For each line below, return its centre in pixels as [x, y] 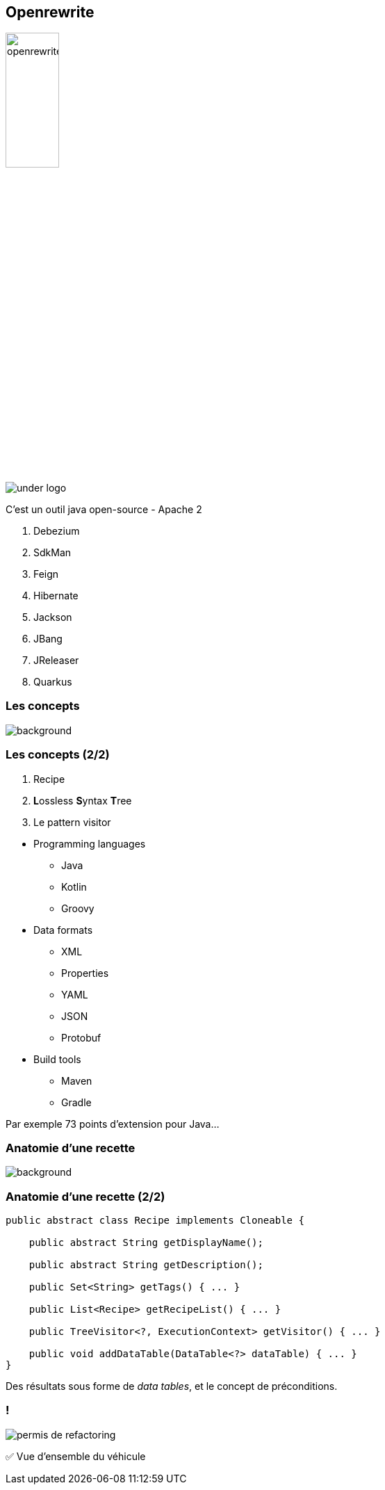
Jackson [53, 617]
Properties [85, 973]
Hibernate [56, 596]
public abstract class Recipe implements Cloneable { [155, 1221]
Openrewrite [50, 12]
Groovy [78, 908]
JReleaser [56, 661]
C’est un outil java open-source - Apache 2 [104, 510]
